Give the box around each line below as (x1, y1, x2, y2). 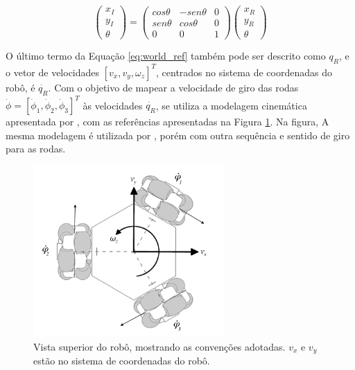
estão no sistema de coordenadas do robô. (33, 353, 210, 368)
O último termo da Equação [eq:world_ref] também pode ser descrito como (6, 49, 326, 63)
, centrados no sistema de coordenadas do (156, 64, 332, 79)
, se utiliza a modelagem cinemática (155, 98, 307, 112)
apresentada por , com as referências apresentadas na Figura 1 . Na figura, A (6, 114, 329, 128)
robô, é (6, 80, 35, 94)
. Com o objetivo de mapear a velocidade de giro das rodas (48, 80, 299, 94)
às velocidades (83, 98, 143, 112)
